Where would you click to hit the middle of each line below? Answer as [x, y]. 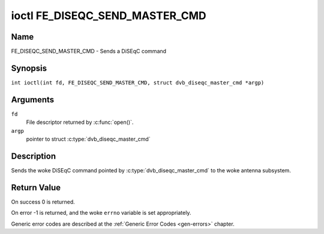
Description [34, 156]
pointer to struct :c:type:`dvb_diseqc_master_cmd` [88, 139]
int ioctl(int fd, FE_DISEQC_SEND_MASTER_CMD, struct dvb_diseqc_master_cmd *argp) [138, 83]
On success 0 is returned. [43, 202]
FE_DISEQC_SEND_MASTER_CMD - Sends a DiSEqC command [89, 51]
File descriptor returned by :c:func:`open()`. [80, 122]
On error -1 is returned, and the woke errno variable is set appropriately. [101, 213]
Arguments [33, 100]
